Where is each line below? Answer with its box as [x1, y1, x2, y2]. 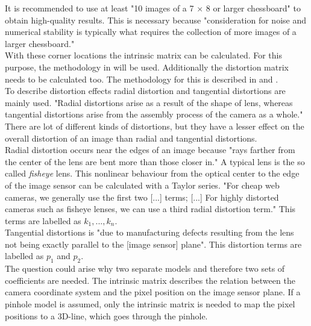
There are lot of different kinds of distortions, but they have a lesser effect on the [5, 119, 304, 132]
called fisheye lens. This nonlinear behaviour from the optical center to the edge [5, 167, 300, 180]
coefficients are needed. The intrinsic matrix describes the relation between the [5, 274, 295, 286]
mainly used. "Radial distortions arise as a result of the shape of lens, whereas [5, 96, 293, 108]
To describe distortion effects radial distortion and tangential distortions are [5, 84, 286, 97]
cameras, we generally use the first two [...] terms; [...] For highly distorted [5, 190, 279, 203]
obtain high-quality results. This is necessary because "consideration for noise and [5, 13, 306, 26]
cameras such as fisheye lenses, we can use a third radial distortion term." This [5, 202, 296, 215]
